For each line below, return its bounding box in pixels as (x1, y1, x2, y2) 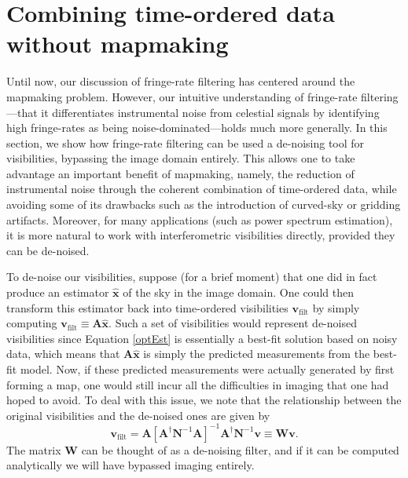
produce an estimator (6, 284, 109, 301)
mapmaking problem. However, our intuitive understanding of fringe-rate (6, 88, 358, 104)
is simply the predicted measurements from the (143, 345, 370, 362)
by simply (312, 299, 360, 316)
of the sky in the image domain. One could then (123, 284, 354, 301)
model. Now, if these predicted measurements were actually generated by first (20, 361, 395, 377)
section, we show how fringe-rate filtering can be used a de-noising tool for (6, 134, 365, 151)
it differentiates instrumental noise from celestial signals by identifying (41, 104, 380, 120)
